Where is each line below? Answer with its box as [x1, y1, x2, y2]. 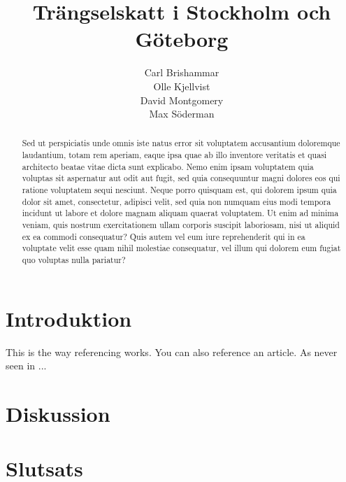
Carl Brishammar [144, 65, 219, 80]
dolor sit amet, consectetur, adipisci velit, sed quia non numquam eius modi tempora [22, 195, 331, 207]
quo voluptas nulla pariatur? [22, 254, 126, 266]
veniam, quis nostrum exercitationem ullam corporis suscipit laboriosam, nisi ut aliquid [22, 219, 340, 231]
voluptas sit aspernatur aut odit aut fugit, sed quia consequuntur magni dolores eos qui [22, 172, 340, 184]
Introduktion [6, 304, 132, 332]
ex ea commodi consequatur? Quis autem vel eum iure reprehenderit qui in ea [22, 230, 305, 242]
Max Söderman [149, 106, 215, 121]
